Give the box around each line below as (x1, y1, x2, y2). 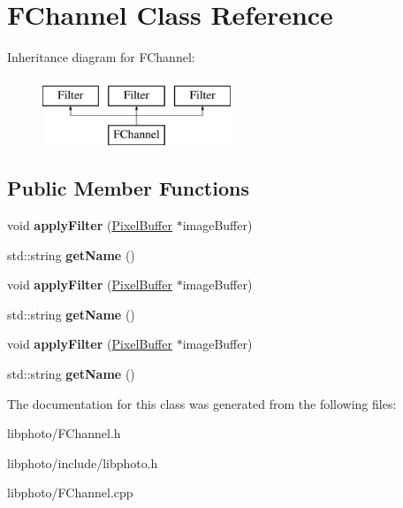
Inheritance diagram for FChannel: (7, 48, 195, 66)
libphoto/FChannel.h (7, 424, 121, 443)
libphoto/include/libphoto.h (7, 453, 158, 472)
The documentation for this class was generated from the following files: (7, 394, 397, 412)
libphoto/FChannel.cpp (7, 483, 133, 502)
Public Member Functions (7, 174, 249, 202)
